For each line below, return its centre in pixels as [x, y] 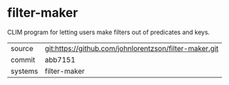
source [22, 48]
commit [23, 59]
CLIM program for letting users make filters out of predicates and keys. [109, 32]
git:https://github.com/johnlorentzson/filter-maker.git [132, 48]
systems [24, 71]
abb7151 [60, 59]
